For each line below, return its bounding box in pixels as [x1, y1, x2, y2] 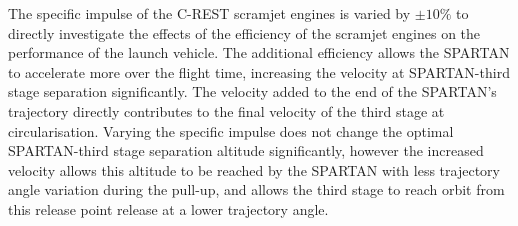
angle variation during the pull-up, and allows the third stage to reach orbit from [8, 179, 505, 200]
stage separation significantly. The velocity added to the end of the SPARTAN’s [8, 81, 497, 102]
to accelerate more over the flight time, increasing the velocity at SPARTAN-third [8, 61, 510, 82]
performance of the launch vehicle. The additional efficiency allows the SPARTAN [8, 42, 510, 63]
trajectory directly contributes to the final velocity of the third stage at [8, 100, 445, 121]
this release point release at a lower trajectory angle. [8, 198, 329, 219]
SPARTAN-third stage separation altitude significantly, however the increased [8, 140, 484, 161]
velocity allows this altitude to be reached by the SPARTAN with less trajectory [8, 159, 500, 180]
